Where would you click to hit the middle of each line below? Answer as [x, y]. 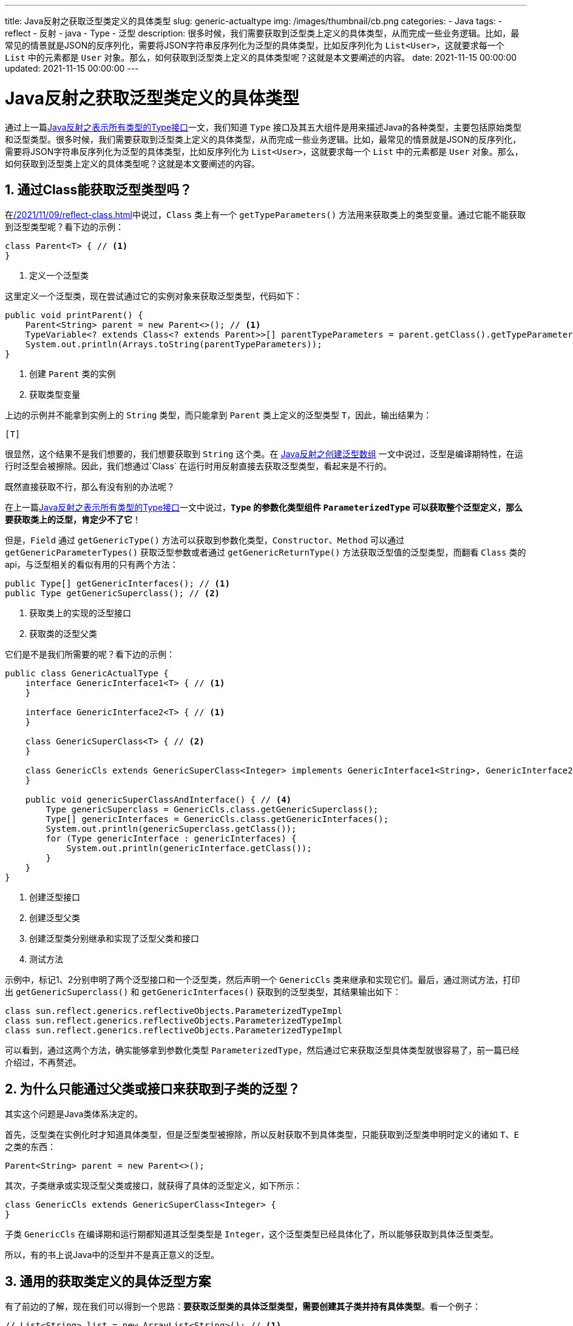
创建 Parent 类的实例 [73, 374]
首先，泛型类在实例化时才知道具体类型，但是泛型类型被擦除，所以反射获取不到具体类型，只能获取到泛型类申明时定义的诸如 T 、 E [262, 1135]
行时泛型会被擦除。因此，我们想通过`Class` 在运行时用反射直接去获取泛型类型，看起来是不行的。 [198, 466]
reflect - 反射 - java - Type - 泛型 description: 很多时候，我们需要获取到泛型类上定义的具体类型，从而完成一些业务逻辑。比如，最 [262, 33]
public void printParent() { [74, 315]
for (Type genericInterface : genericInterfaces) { [171, 839]
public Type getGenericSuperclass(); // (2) [113, 593]
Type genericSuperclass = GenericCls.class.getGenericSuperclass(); [212, 810]
